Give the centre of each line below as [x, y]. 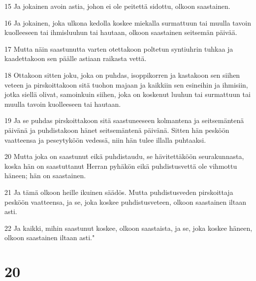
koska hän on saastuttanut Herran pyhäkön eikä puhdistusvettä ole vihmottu [121, 166]
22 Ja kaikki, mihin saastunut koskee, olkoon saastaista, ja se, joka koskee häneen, [128, 228]
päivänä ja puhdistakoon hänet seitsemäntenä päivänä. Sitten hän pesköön [117, 130]
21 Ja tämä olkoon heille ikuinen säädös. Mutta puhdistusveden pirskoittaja [119, 192]
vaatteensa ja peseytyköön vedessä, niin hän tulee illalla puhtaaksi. [105, 140]
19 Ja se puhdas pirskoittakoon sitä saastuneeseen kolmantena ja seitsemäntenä [124, 120]
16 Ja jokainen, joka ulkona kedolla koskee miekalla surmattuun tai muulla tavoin [128, 22]
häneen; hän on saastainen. [45, 175]
